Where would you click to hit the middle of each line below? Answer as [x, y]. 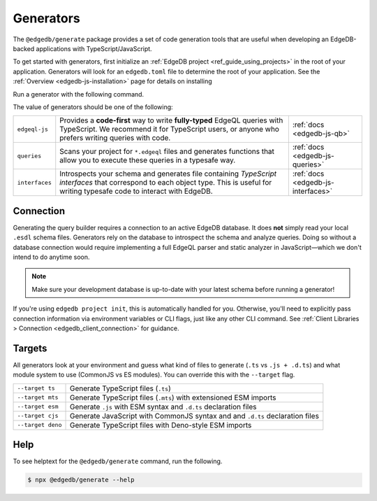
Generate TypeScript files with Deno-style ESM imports [161, 425]
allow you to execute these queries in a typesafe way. [148, 160]
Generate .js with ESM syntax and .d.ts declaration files [163, 407]
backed [24, 48]
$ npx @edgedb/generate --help [81, 480]
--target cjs [38, 416]
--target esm [38, 407]
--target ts [36, 388]
